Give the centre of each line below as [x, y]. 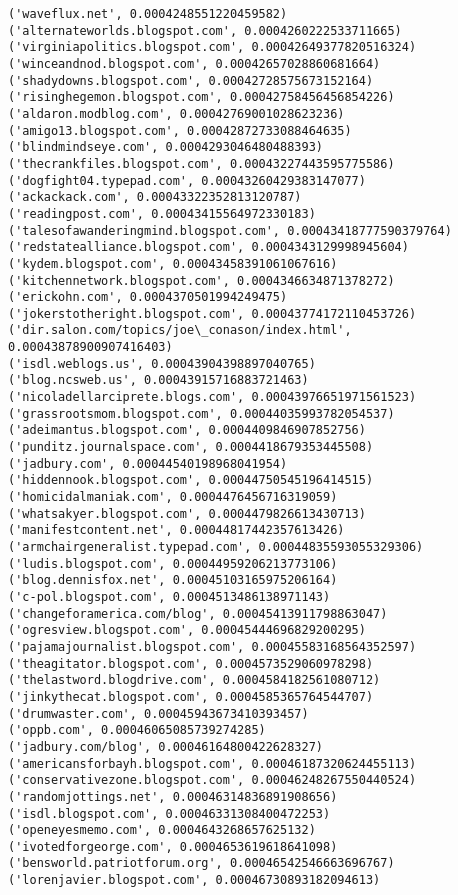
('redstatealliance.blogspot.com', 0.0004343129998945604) [208, 247]
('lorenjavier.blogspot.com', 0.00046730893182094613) [194, 880]
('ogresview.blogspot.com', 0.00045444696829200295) [187, 630]
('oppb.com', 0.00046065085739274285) [137, 730]
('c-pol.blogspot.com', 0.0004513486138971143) [169, 596]
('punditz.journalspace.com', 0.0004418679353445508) [191, 447]
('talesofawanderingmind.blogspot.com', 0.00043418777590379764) [230, 230]
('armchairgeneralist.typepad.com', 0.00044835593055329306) [216, 547]
